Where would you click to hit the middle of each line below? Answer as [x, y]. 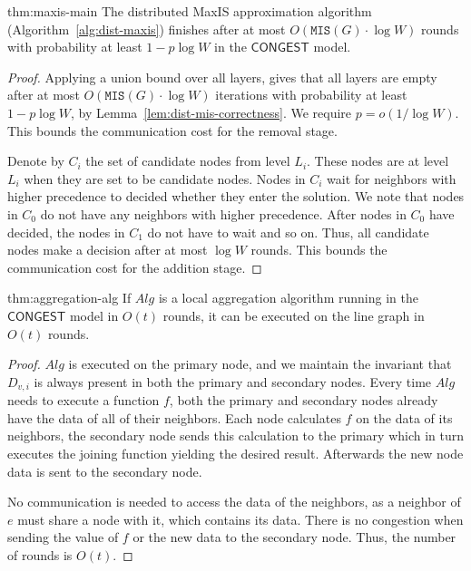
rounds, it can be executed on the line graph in [294, 315]
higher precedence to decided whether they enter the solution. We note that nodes [236, 196]
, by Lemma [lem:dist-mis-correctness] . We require [211, 112]
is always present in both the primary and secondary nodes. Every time [233, 381]
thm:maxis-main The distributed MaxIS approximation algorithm [190, 11]
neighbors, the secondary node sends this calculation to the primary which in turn [236, 436]
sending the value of [63, 537]
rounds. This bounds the [319, 250]
